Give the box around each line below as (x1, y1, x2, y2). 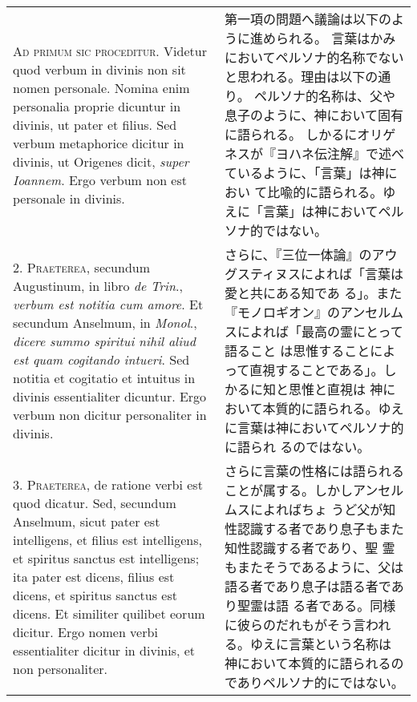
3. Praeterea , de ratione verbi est (13, 474, 203, 494)
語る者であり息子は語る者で (225, 577, 391, 595)
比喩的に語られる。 (267, 183, 383, 201)
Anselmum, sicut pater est (13, 511, 160, 531)
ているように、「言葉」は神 (225, 163, 385, 182)
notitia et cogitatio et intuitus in (13, 369, 196, 387)
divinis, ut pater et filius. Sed (13, 115, 177, 134)
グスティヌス (225, 264, 302, 283)
